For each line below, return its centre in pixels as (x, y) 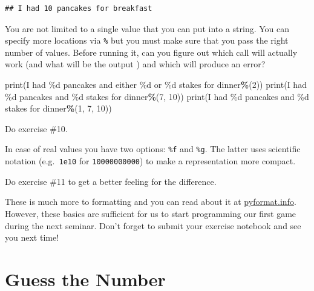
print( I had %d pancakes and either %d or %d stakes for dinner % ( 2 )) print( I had (156, 85)
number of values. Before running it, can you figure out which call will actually (151, 52)
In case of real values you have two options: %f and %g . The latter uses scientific (153, 149)
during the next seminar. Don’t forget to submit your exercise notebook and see (153, 225)
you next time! (32, 237)
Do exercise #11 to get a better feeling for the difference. (111, 181)
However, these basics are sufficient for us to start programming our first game (151, 213)
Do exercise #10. (36, 128)
